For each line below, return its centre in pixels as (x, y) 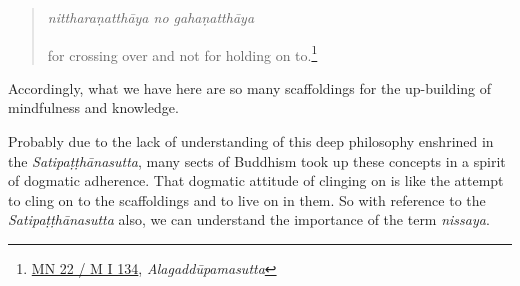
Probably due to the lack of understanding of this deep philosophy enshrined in (251, 141)
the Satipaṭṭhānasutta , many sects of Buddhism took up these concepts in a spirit (257, 160)
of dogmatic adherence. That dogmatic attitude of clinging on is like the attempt (256, 180)
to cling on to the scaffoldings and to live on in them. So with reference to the (247, 199)
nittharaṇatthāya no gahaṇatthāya (151, 17)
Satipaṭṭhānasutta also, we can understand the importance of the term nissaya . (249, 219)
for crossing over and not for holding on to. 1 (182, 53)
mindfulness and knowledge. (93, 107)
